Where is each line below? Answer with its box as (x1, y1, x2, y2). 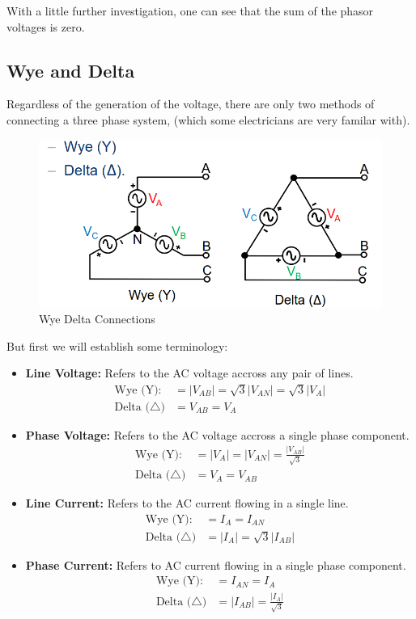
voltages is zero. (6, 18, 85, 35)
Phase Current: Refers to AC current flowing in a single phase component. (25, 556, 406, 573)
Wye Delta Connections (39, 310, 155, 327)
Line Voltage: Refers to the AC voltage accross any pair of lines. (25, 364, 354, 381)
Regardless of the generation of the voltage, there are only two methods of (6, 95, 375, 112)
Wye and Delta (6, 57, 135, 82)
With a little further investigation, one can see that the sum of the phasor (6, 2, 374, 19)
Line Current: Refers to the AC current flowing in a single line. (25, 495, 349, 512)
